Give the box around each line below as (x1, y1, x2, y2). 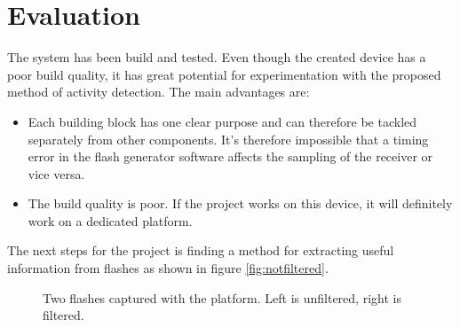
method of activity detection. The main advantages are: (7, 82, 310, 101)
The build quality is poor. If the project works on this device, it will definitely (28, 194, 453, 213)
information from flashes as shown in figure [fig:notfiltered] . (7, 259, 329, 277)
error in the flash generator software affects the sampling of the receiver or (28, 147, 433, 166)
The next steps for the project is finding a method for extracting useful (7, 241, 394, 260)
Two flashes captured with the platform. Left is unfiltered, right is (43, 288, 401, 307)
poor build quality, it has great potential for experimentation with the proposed (7, 65, 441, 83)
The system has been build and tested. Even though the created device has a (7, 48, 426, 66)
